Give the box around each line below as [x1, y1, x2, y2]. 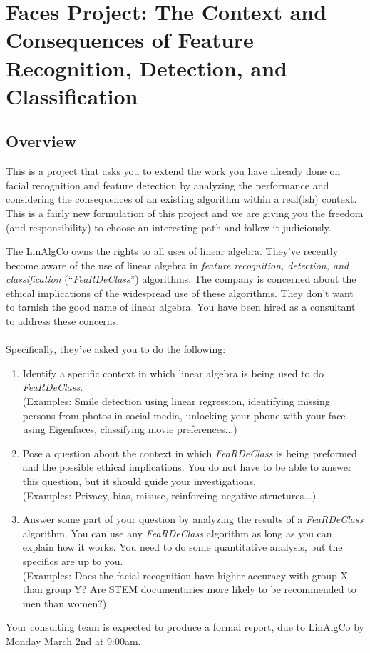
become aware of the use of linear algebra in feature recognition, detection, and [6, 257, 349, 272]
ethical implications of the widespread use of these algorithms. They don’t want [6, 285, 354, 300]
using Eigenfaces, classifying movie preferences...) [22, 422, 237, 437]
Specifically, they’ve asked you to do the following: [6, 342, 226, 357]
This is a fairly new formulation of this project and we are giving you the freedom [6, 205, 364, 220]
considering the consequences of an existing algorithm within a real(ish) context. [6, 191, 357, 206]
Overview [6, 130, 77, 152]
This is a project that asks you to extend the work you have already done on [6, 164, 341, 179]
